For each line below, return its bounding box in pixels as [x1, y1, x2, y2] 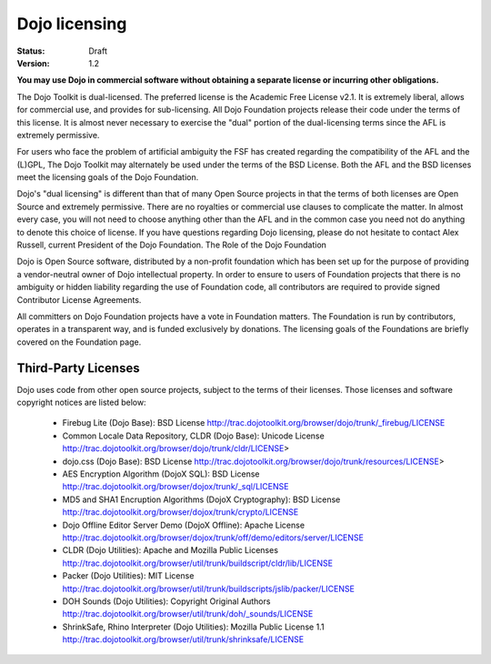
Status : [16, 45, 45, 56]
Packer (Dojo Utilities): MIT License [62, 570, 195, 581]
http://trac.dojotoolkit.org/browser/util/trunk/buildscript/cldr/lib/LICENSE [62, 558, 334, 568]
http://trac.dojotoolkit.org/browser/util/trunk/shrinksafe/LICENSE [62, 634, 305, 645]
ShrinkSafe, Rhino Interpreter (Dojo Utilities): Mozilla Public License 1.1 [62, 621, 325, 632]
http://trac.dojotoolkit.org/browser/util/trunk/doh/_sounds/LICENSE [62, 609, 314, 619]
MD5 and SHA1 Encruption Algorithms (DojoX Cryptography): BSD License [62, 494, 341, 505]
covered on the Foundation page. [16, 337, 142, 347]
